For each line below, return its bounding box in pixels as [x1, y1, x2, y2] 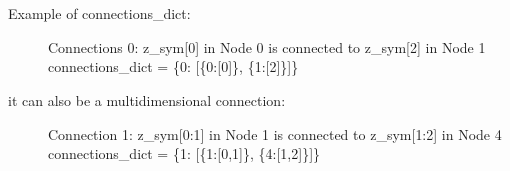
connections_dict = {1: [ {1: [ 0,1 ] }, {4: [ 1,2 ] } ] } [48, 143, 321, 164]
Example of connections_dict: [8, 3, 191, 24]
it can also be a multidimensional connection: [8, 89, 286, 110]
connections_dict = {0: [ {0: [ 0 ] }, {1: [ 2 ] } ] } [48, 56, 299, 77]
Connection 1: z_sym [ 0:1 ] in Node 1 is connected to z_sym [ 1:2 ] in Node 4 [48, 123, 502, 144]
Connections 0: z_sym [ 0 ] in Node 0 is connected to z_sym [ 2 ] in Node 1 [48, 36, 486, 57]
